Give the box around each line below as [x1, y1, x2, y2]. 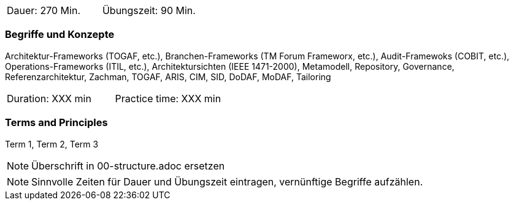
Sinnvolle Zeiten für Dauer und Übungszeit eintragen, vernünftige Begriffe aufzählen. [31, 175, 423, 188]
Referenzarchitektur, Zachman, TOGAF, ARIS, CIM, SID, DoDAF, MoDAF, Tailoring [5, 71, 331, 82]
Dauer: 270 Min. [7, 4, 80, 17]
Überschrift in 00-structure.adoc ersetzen [31, 159, 225, 172]
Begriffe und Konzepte [5, 28, 115, 41]
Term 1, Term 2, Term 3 [5, 138, 99, 149]
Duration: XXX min [7, 92, 91, 105]
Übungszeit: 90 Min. [102, 4, 196, 17]
